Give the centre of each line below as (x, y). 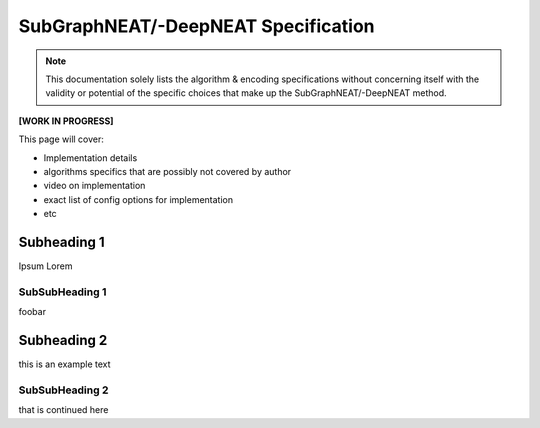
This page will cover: (61, 139)
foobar (32, 312)
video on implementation (94, 186)
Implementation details (90, 157)
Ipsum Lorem (45, 266)
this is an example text (64, 364)
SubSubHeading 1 (62, 292)
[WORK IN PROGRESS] (66, 121)
